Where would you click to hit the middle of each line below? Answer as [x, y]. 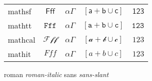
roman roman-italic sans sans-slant [56, 74]
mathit [20, 54]
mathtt [20, 25]
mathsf [20, 11]
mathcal [22, 40]
